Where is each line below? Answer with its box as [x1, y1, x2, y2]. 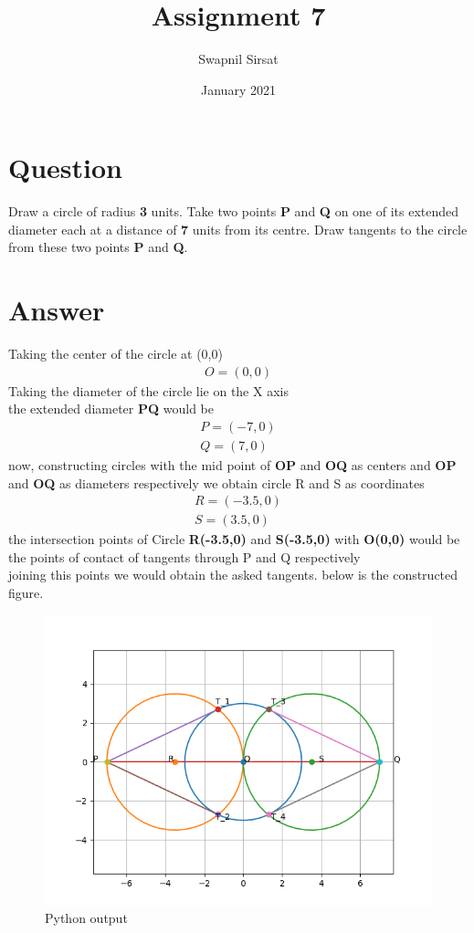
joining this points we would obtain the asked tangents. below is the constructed [8, 565, 458, 584]
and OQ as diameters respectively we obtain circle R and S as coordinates [8, 473, 425, 492]
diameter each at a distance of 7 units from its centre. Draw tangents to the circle [8, 219, 468, 238]
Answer [8, 291, 105, 329]
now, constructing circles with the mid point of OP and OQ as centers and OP [8, 456, 457, 475]
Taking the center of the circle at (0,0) [8, 344, 223, 363]
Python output [45, 908, 128, 928]
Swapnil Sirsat [198, 49, 279, 68]
